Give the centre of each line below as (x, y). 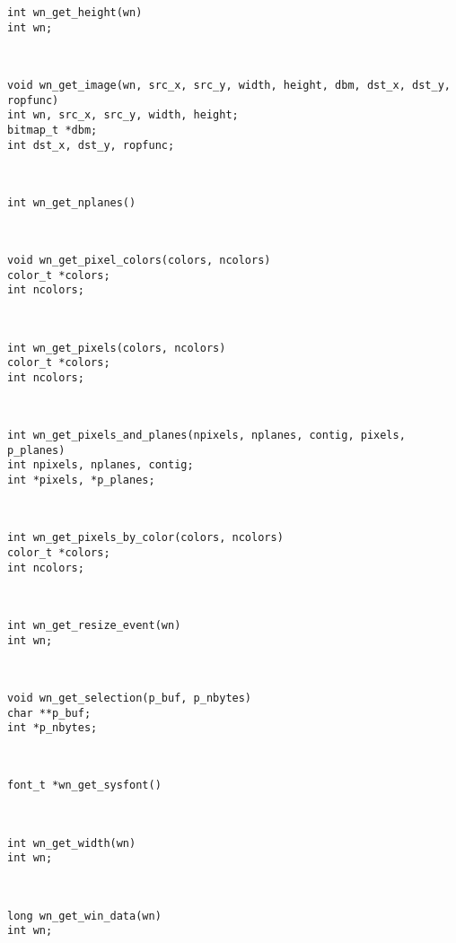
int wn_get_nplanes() (72, 202)
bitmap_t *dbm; (53, 130)
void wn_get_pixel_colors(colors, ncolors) (139, 261)
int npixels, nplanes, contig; (101, 465)
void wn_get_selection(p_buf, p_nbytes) (130, 698)
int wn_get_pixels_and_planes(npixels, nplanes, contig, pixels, (206, 436)
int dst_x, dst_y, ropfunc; (91, 145)
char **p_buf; (49, 713)
